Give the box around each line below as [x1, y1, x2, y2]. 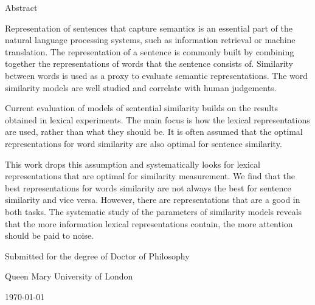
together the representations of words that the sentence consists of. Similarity [5, 57, 293, 70]
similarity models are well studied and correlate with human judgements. [5, 81, 277, 94]
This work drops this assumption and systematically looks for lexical [5, 157, 260, 170]
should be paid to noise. [5, 229, 94, 242]
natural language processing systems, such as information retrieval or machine [5, 33, 296, 46]
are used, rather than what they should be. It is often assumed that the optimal [5, 125, 303, 138]
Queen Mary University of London [5, 270, 133, 283]
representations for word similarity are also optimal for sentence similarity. [5, 137, 282, 149]
